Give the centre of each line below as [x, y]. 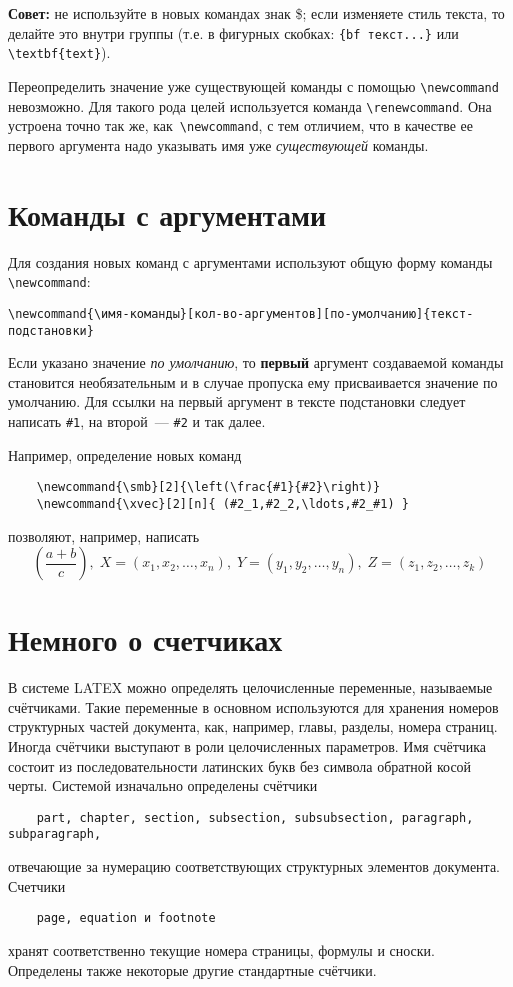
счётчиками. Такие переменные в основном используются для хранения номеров [253, 706]
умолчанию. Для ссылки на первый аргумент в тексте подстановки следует [237, 401]
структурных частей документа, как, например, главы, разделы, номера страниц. [253, 726]
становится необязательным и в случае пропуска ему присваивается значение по [253, 381]
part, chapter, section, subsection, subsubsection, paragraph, [255, 817]
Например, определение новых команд [125, 454]
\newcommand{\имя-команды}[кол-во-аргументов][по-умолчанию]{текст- [241, 313]
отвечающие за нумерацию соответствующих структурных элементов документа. [254, 866]
